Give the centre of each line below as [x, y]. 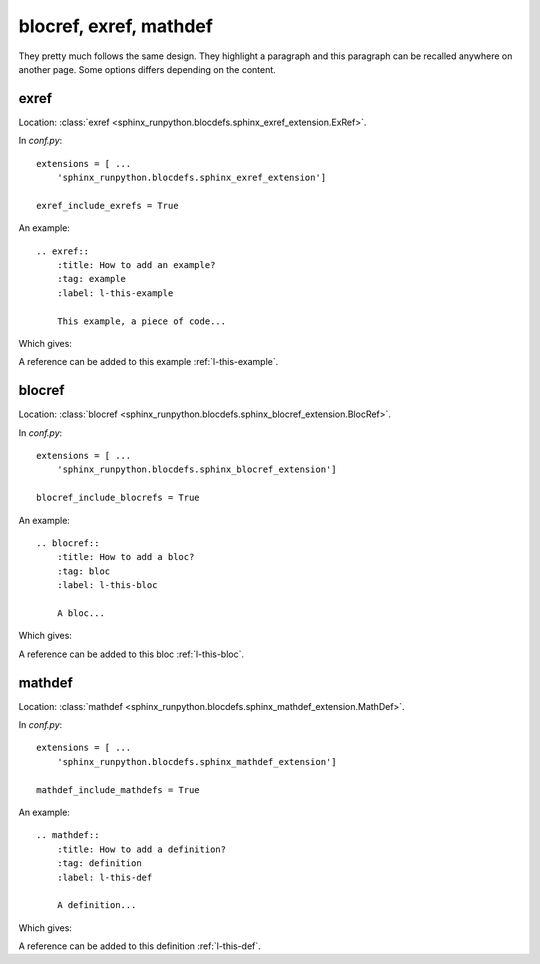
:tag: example [91, 279]
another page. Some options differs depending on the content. [147, 69]
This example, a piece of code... [141, 321]
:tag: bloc [83, 571]
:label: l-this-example [115, 293]
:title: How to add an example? [136, 264]
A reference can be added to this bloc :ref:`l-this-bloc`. [131, 654]
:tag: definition [99, 863]
